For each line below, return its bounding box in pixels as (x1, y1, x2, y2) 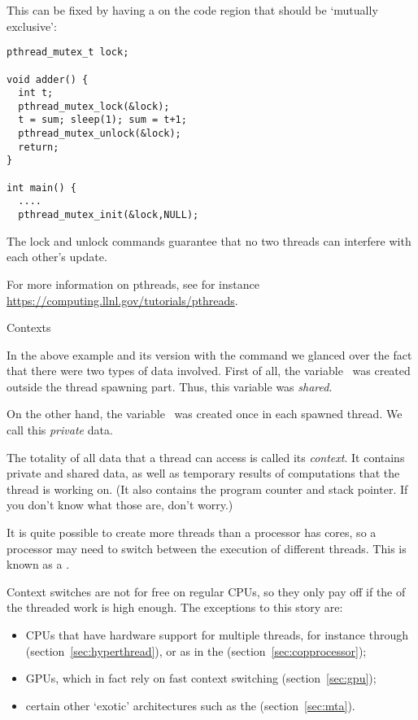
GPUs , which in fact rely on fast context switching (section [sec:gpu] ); (25, 670, 377, 687)
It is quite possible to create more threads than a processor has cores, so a (7, 524, 377, 541)
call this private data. (7, 421, 113, 439)
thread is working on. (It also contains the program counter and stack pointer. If (7, 480, 408, 497)
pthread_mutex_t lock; (7, 46, 129, 59)
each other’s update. (7, 248, 107, 265)
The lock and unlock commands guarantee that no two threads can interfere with (7, 232, 411, 249)
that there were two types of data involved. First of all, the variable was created (7, 362, 411, 379)
